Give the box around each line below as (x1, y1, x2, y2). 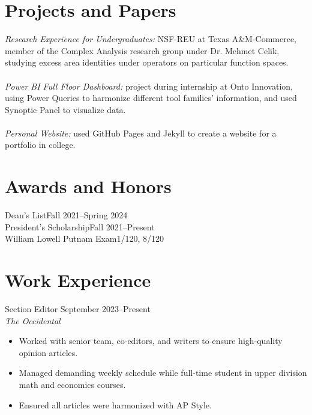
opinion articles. (19, 346, 78, 358)
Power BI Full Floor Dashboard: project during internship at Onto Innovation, (5, 79, 293, 92)
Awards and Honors (5, 174, 172, 198)
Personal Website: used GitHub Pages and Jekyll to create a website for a (5, 126, 277, 139)
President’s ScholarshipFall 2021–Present (5, 220, 155, 233)
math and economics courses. (19, 378, 126, 391)
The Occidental (5, 314, 61, 327)
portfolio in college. (5, 138, 76, 151)
